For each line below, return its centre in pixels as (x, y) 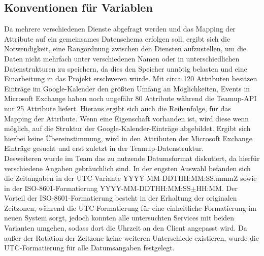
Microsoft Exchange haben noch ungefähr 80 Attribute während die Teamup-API (130, 98)
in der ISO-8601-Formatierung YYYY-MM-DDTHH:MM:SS (97, 188)
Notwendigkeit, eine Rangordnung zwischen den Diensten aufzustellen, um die (125, 49)
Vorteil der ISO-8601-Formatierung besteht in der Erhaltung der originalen (121, 198)
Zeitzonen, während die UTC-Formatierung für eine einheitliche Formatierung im (130, 207)
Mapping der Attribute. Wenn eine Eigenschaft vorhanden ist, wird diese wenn (127, 118)
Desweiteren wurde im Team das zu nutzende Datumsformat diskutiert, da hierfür (132, 158)
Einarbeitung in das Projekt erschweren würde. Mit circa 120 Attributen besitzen (131, 78)
